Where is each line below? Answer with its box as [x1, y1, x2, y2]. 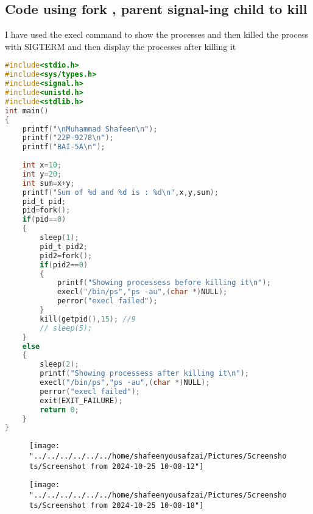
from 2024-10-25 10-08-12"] [90, 462, 204, 471]
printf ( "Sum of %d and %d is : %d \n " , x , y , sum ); [22, 188, 219, 197]
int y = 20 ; [22, 169, 62, 178]
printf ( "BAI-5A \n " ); [22, 143, 105, 152]
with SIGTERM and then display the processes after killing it [5, 40, 236, 52]
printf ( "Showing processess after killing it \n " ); [40, 369, 249, 378]
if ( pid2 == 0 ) [40, 260, 88, 269]
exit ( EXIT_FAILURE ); [40, 396, 123, 405]
